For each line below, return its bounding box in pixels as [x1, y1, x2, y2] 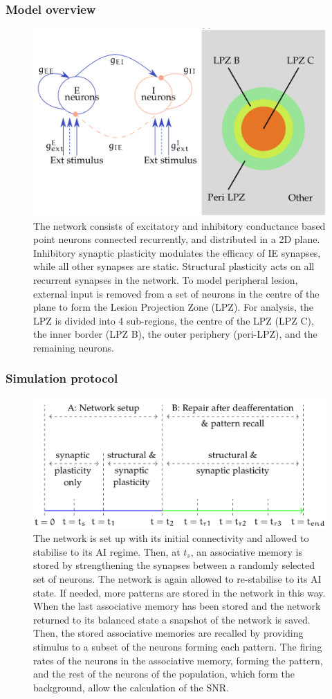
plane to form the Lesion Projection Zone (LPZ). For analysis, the [33, 300, 314, 314]
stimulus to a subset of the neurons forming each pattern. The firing [33, 639, 322, 653]
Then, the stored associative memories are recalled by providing [33, 626, 304, 640]
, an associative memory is [190, 544, 302, 559]
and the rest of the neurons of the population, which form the [33, 666, 295, 681]
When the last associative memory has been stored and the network [33, 599, 321, 613]
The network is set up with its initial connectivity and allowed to [33, 531, 309, 545]
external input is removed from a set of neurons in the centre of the [33, 286, 320, 300]
